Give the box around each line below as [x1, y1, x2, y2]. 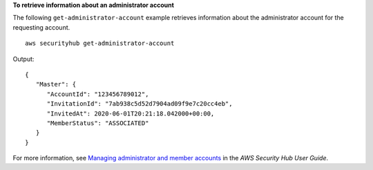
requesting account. [12, 23, 70, 31]
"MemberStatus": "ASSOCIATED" [46, 119, 149, 127]
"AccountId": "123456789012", [46, 90, 149, 98]
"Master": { [35, 80, 77, 88]
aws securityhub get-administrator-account [25, 39, 175, 48]
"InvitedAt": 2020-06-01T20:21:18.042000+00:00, [46, 109, 215, 117]
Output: [12, 55, 35, 63]
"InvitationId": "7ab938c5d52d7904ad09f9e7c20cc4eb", [46, 100, 233, 108]
